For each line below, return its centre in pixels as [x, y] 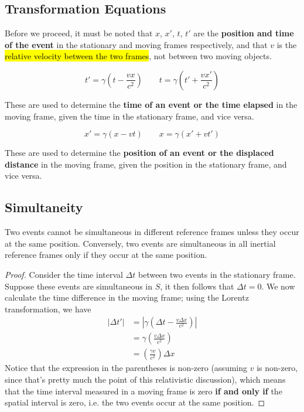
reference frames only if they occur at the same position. [106, 255]
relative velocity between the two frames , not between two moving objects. [138, 56]
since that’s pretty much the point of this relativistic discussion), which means [145, 379]
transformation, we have [48, 309]
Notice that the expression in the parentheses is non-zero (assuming [126, 368]
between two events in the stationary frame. [217, 274]
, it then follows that [197, 286]
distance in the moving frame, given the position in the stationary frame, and [146, 164]
